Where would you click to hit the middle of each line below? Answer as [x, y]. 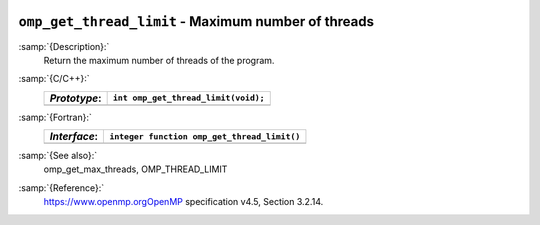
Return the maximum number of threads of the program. [159, 60]
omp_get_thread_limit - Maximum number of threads [196, 21]
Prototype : [75, 98]
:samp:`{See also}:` [58, 156]
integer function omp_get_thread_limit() [205, 136]
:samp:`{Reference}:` [61, 187]
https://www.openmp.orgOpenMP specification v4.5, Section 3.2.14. [183, 202]
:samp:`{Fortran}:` [55, 117]
